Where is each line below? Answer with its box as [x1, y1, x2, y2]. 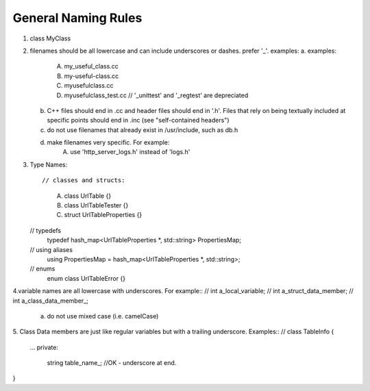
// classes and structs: [42, 177, 125, 184]
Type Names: [29, 160, 68, 168]
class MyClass [29, 34, 71, 42]
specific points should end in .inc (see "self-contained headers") [47, 116, 230, 125]
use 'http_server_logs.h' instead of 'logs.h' [70, 148, 190, 156]
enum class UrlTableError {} [47, 274, 126, 282]
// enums [29, 264, 56, 273]
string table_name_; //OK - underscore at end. [47, 359, 177, 367]
